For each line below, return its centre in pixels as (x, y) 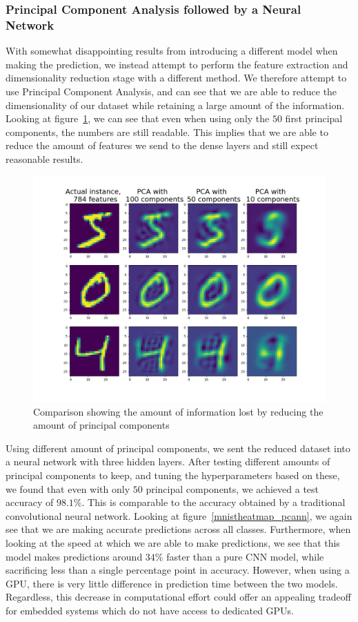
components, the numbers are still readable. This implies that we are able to (167, 132)
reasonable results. (44, 158)
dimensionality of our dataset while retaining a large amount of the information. (175, 105)
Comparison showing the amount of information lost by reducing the (178, 411)
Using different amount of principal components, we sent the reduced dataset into (178, 448)
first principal (314, 118)
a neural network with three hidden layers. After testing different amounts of (168, 461)
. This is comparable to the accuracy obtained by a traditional (213, 502)
